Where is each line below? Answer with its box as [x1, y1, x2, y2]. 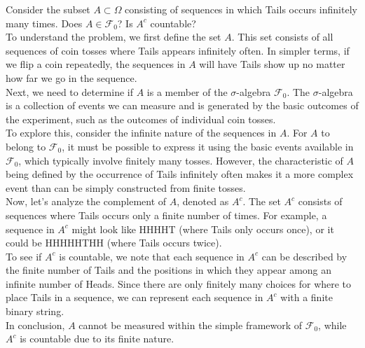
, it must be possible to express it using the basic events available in [62, 139, 354, 153]
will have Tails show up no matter [199, 57, 345, 71]
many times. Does [6, 15, 83, 30]
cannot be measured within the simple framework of [78, 317, 303, 332]
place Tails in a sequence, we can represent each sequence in [6, 290, 263, 305]
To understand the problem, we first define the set [6, 29, 221, 44]
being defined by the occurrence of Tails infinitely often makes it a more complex [6, 167, 354, 181]
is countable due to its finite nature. [20, 331, 174, 346]
